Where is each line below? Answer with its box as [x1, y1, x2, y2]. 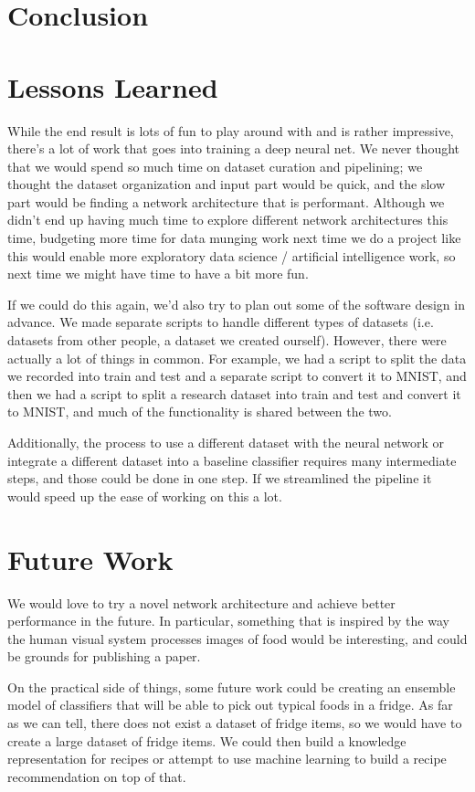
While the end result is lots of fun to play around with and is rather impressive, [7, 121, 454, 140]
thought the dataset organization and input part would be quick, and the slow [7, 174, 446, 194]
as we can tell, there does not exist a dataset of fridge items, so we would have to [7, 713, 462, 733]
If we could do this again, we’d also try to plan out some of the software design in [7, 294, 465, 313]
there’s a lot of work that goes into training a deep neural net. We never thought [7, 139, 460, 158]
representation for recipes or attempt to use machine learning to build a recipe [7, 749, 447, 768]
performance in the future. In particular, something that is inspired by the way [7, 611, 449, 630]
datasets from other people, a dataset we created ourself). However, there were [7, 331, 447, 350]
